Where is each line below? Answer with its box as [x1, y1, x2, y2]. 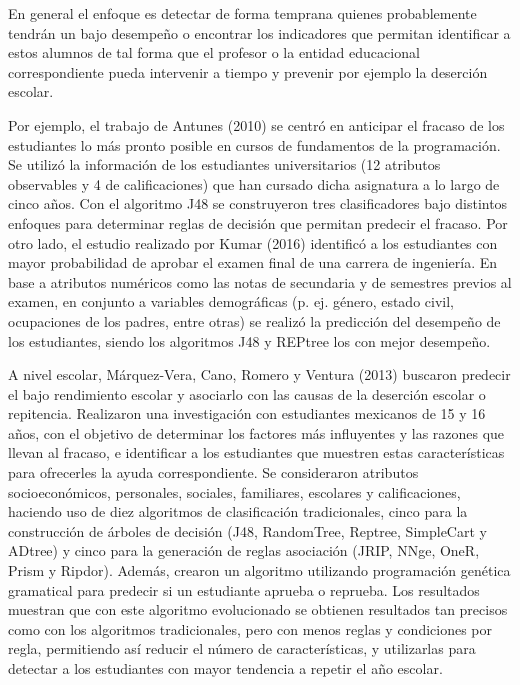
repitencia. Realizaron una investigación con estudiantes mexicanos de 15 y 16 [8, 403, 486, 424]
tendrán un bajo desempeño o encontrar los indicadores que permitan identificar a [8, 22, 511, 43]
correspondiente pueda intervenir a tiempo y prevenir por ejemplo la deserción [8, 61, 488, 82]
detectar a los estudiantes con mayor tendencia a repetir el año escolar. [8, 658, 443, 678]
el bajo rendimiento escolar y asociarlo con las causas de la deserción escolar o [8, 383, 486, 404]
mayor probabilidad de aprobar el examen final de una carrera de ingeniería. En [8, 252, 498, 273]
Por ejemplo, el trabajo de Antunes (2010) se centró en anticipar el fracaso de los [8, 114, 505, 135]
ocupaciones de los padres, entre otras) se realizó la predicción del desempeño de [8, 310, 501, 331]
